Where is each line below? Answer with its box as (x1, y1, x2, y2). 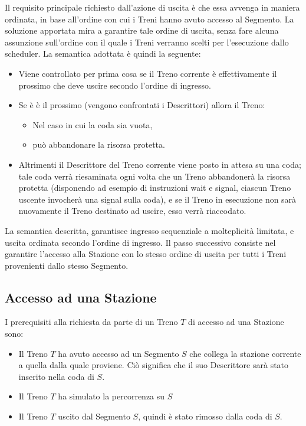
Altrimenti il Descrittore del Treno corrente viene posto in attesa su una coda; (18, 158, 301, 170)
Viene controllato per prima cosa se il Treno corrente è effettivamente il (18, 67, 277, 79)
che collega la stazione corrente (189, 347, 301, 359)
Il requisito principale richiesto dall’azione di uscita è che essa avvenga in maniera (5, 1, 300, 13)
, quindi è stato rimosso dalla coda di (138, 410, 272, 422)
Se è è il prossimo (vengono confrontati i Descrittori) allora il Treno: (18, 99, 265, 111)
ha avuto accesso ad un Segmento (58, 347, 179, 359)
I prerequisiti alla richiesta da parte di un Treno (5, 316, 178, 328)
